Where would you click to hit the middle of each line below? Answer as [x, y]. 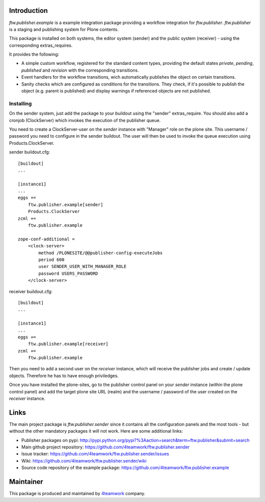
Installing [20, 103]
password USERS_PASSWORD [68, 273]
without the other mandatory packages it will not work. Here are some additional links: [96, 431]
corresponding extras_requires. [41, 45]
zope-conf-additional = [46, 239]
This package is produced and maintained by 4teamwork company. [77, 494]
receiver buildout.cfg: [31, 291]
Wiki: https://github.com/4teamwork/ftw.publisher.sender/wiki [84, 461]
